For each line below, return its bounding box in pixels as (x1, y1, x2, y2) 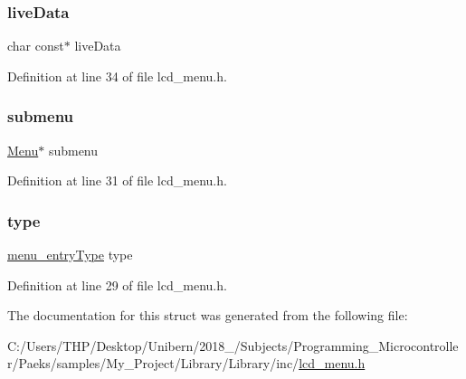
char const (7, 36, 64, 55)
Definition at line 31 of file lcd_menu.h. (7, 171, 227, 190)
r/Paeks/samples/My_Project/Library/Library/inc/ (7, 354, 300, 373)
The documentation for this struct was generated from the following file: (7, 306, 408, 325)
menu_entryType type (7, 245, 133, 264)
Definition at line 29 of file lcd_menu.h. (7, 275, 227, 294)
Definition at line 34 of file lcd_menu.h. (7, 66, 227, 85)
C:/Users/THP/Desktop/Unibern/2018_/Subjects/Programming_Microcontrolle (7, 336, 459, 355)
